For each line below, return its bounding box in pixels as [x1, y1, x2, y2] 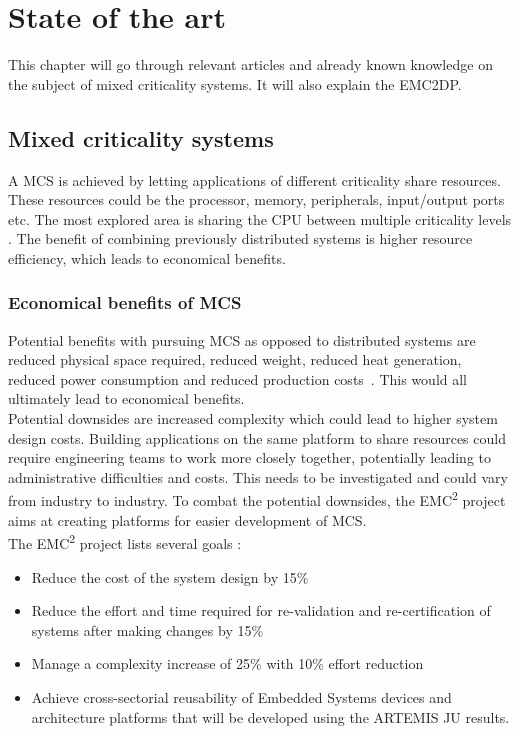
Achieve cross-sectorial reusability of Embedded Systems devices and [31, 686, 452, 707]
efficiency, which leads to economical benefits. [8, 247, 286, 268]
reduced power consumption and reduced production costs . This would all [8, 368, 467, 389]
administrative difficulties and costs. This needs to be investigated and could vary [8, 466, 508, 487]
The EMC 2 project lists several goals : [8, 530, 242, 553]
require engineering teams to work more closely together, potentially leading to [8, 447, 491, 468]
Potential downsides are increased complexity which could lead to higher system [8, 408, 498, 429]
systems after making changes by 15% [31, 619, 264, 640]
